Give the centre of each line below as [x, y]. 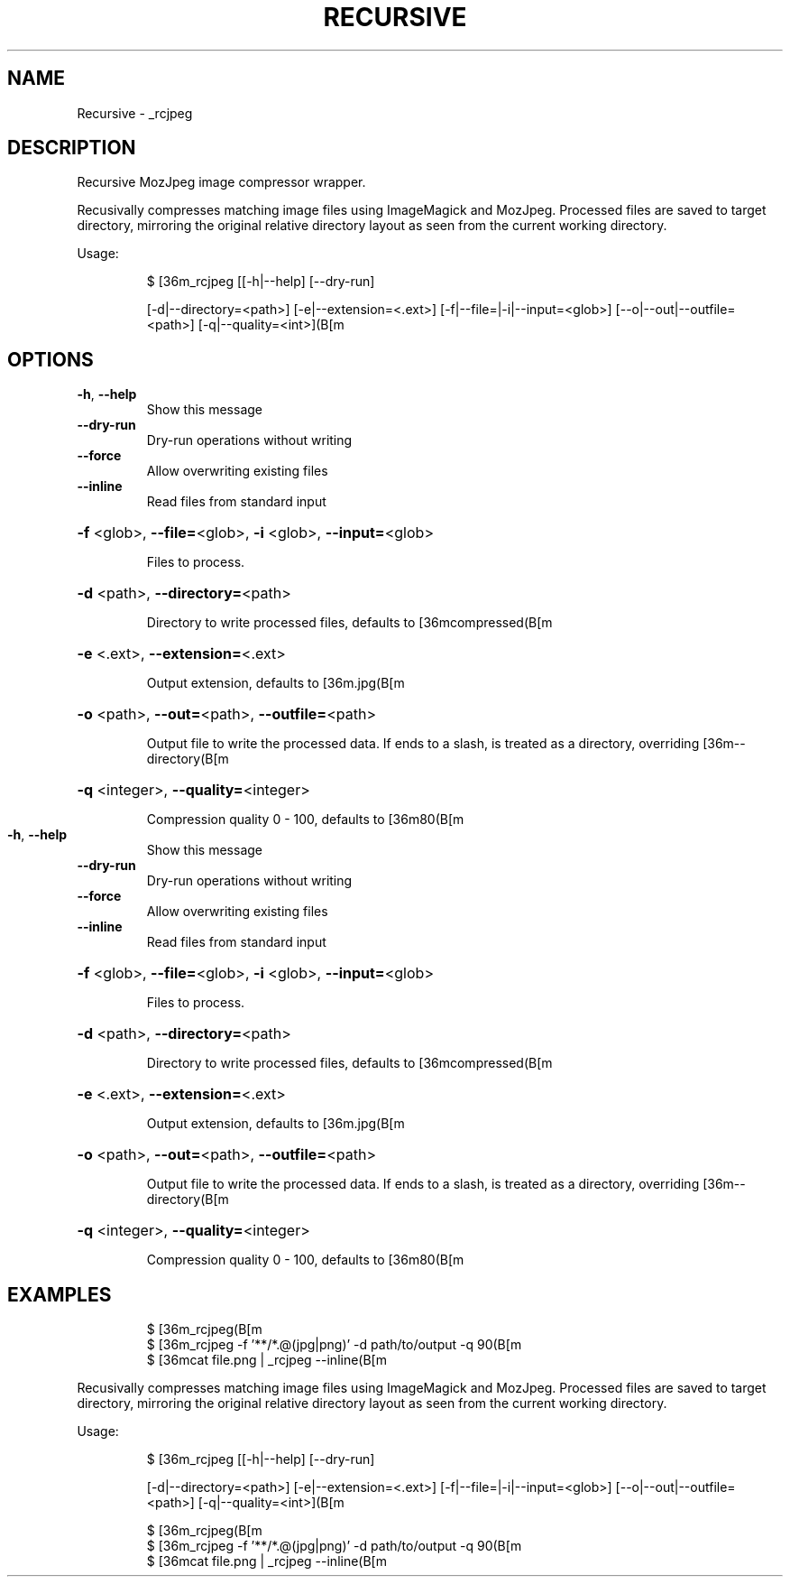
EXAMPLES [60, 1294]
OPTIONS [51, 359]
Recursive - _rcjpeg [135, 113]
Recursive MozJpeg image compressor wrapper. [221, 182]
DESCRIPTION [72, 148]
